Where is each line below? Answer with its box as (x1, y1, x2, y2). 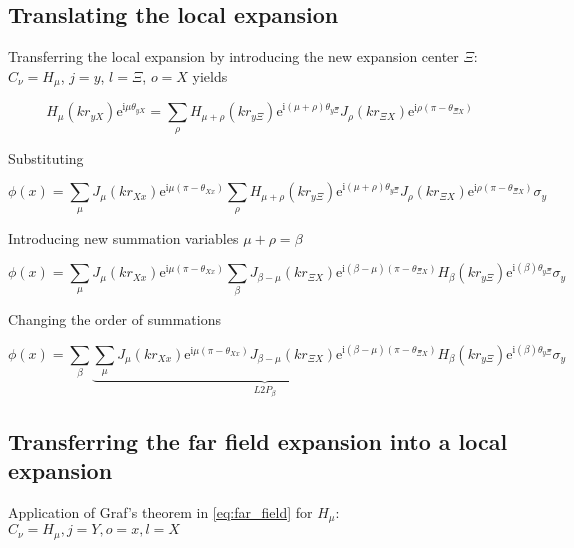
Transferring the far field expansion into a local (8, 425, 508, 456)
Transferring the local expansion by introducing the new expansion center (8, 46, 459, 67)
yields (192, 65, 228, 86)
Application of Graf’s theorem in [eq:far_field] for (8, 501, 313, 522)
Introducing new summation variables (8, 227, 239, 248)
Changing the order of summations (8, 309, 221, 330)
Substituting (8, 147, 84, 168)
